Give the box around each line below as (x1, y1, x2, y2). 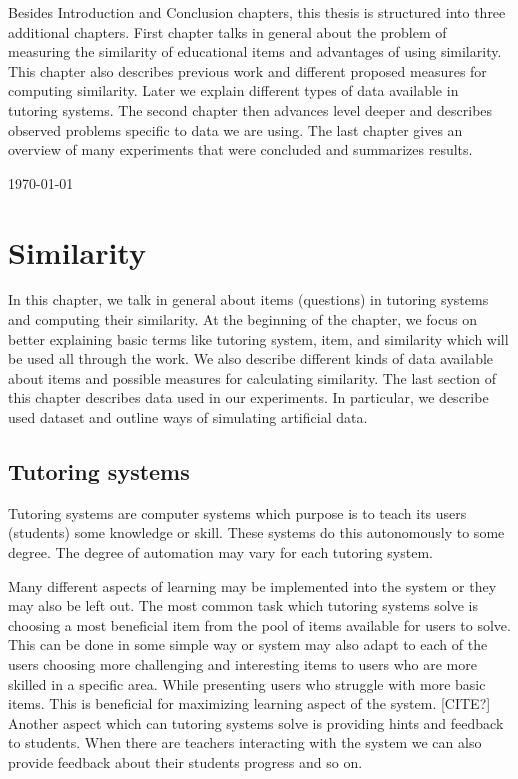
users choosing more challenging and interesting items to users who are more (8, 653, 477, 674)
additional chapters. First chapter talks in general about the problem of (8, 21, 447, 42)
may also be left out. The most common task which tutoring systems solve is (8, 595, 478, 616)
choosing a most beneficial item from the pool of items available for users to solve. (8, 614, 511, 635)
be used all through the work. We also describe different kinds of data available (8, 348, 494, 369)
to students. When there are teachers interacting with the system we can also (8, 732, 482, 753)
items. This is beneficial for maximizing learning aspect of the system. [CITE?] (8, 693, 491, 714)
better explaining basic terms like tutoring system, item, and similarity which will (8, 328, 509, 349)
